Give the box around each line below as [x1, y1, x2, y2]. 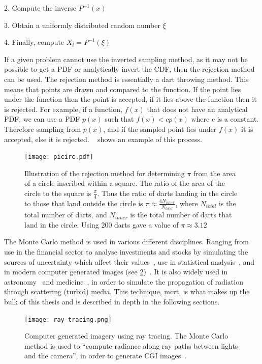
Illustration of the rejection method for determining [24, 167, 185, 178]
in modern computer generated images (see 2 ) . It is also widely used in [4, 266, 228, 277]
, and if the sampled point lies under [103, 123, 217, 134]
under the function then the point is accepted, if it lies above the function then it [4, 94, 257, 104]
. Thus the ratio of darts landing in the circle [97, 187, 238, 198]
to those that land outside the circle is [24, 198, 143, 208]
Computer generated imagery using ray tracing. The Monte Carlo [24, 330, 228, 341]
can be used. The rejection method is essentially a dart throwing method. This [4, 73, 249, 84]
